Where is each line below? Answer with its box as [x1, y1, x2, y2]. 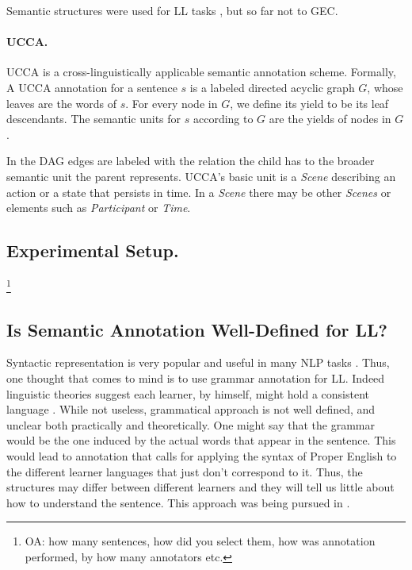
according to [193, 110, 254, 127]
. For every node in [125, 94, 218, 111]
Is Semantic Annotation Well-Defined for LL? [6, 317, 387, 341]
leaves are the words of [6, 94, 117, 111]
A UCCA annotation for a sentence [6, 79, 177, 95]
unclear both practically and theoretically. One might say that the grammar [6, 416, 376, 433]
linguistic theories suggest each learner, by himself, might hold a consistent [6, 385, 369, 402]
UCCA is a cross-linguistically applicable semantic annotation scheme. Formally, [6, 64, 396, 80]
